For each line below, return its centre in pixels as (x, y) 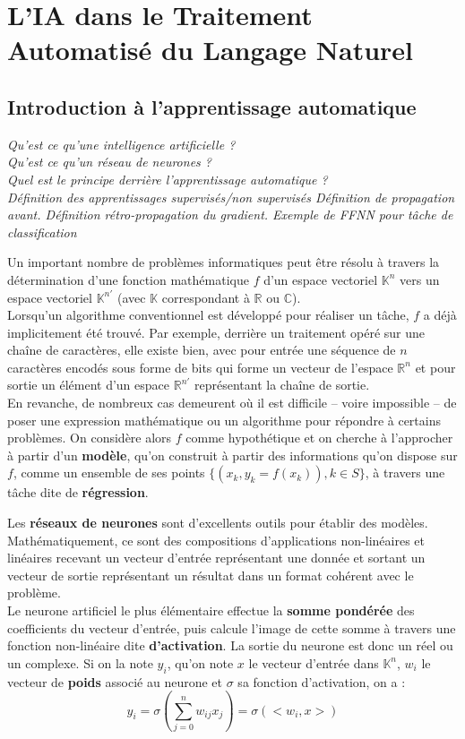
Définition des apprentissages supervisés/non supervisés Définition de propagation (231, 197)
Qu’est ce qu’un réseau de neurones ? (109, 162)
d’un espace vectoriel (321, 279)
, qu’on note (200, 662)
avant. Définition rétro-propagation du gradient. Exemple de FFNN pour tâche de (230, 215)
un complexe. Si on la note (80, 662)
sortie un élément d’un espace (89, 385)
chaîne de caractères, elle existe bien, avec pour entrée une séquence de (202, 350)
